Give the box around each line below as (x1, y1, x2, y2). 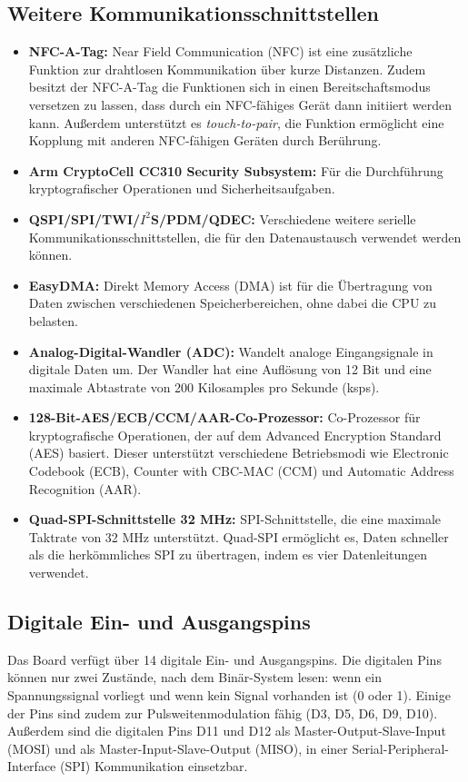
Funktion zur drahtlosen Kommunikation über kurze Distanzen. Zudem (28, 59, 426, 78)
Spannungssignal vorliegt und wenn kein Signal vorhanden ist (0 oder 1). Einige (7, 686, 451, 705)
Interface (7, 757, 56, 776)
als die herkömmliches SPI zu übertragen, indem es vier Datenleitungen (28, 545, 428, 564)
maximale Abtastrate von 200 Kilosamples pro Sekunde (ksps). (28, 377, 380, 396)
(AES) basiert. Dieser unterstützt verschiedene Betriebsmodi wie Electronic (28, 443, 449, 462)
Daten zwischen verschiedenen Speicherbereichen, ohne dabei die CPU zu (28, 293, 437, 312)
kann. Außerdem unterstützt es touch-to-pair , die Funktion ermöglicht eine (28, 113, 444, 132)
